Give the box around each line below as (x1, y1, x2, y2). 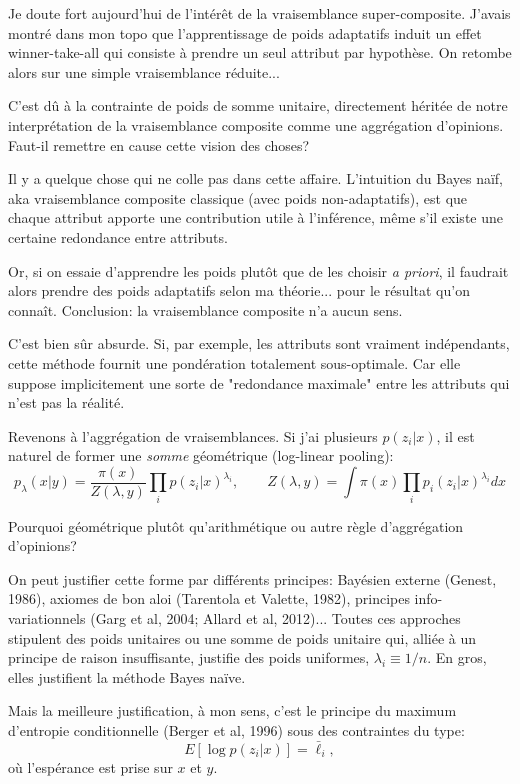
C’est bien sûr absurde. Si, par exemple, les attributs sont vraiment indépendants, (8, 333, 510, 354)
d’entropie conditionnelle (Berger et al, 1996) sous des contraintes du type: (8, 720, 465, 741)
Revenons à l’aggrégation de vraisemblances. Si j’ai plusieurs (8, 425, 378, 446)
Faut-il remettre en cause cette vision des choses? (8, 134, 310, 155)
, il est (436, 425, 475, 446)
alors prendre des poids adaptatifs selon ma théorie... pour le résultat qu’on (8, 280, 470, 301)
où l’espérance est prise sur (8, 756, 173, 777)
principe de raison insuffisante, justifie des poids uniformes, (8, 647, 370, 668)
